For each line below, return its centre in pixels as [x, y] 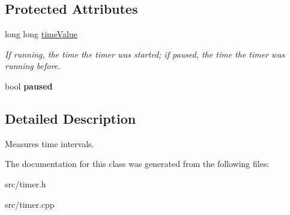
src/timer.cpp [30, 204]
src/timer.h [26, 183]
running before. [33, 66]
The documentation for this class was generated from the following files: [137, 164]
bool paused [29, 86]
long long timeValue [41, 34]
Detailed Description [71, 118]
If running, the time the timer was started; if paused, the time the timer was [145, 54]
